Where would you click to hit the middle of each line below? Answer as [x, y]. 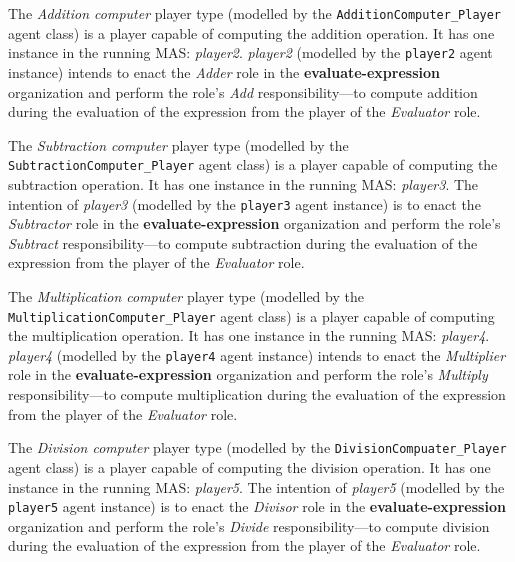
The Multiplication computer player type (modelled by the [186, 295]
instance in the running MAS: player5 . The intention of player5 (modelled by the [256, 486]
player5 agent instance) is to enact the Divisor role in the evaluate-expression [257, 506]
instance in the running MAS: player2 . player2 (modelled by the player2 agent [250, 52]
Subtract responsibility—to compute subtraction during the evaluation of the [243, 242]
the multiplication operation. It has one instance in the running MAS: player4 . [249, 335]
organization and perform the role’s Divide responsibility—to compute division [249, 525]
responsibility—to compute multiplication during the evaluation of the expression [257, 394]
